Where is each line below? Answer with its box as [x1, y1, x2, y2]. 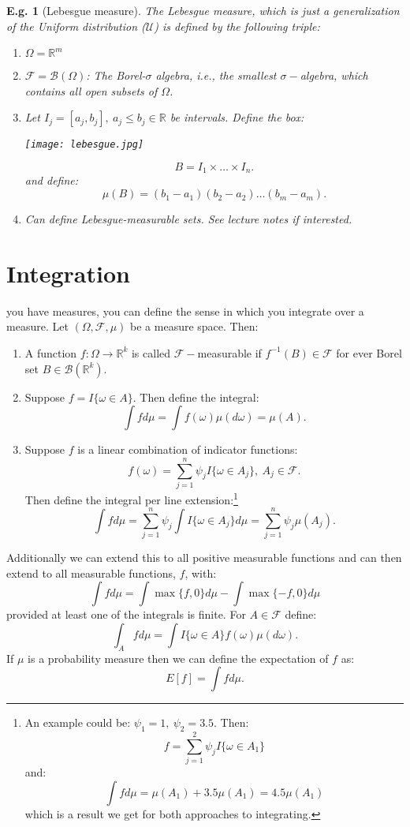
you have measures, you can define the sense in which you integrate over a [6, 302, 364, 319]
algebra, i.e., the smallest [155, 67, 277, 84]
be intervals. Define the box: [170, 109, 304, 125]
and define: [24, 172, 79, 189]
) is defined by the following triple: [154, 17, 320, 34]
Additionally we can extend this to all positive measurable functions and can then [6, 549, 402, 566]
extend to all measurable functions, [6, 564, 176, 581]
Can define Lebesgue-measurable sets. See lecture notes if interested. [24, 211, 352, 227]
